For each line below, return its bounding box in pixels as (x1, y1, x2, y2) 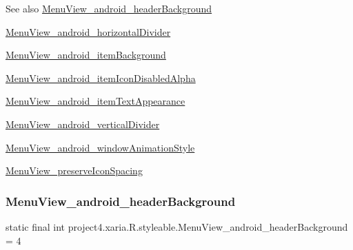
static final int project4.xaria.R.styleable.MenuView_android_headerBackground (6, 219, 348, 233)
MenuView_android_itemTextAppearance (6, 94, 185, 108)
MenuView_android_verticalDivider (6, 116, 160, 131)
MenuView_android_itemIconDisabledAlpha (6, 70, 196, 85)
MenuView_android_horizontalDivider (6, 24, 171, 39)
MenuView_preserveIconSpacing (6, 163, 143, 178)
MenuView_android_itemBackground (6, 48, 166, 62)
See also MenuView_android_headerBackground (6, 1, 212, 15)
